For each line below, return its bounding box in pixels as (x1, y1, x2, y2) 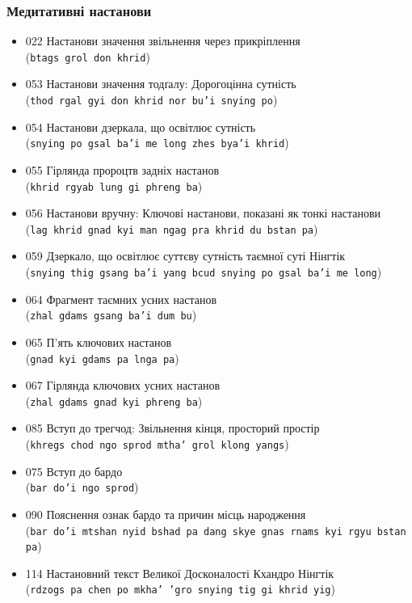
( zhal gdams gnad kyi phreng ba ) (25, 392, 203, 409)
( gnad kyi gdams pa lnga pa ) (25, 349, 179, 366)
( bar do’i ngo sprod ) (25, 479, 139, 495)
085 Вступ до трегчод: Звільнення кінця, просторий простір (25, 420, 320, 436)
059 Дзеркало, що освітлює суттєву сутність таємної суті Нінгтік (25, 247, 346, 264)
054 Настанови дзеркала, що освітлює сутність (25, 118, 256, 135)
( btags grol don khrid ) (25, 48, 150, 65)
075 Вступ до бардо (25, 462, 123, 479)
